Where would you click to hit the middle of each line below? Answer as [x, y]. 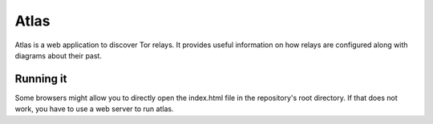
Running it [41, 79]
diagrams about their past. [58, 55]
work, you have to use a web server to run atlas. [94, 109]
